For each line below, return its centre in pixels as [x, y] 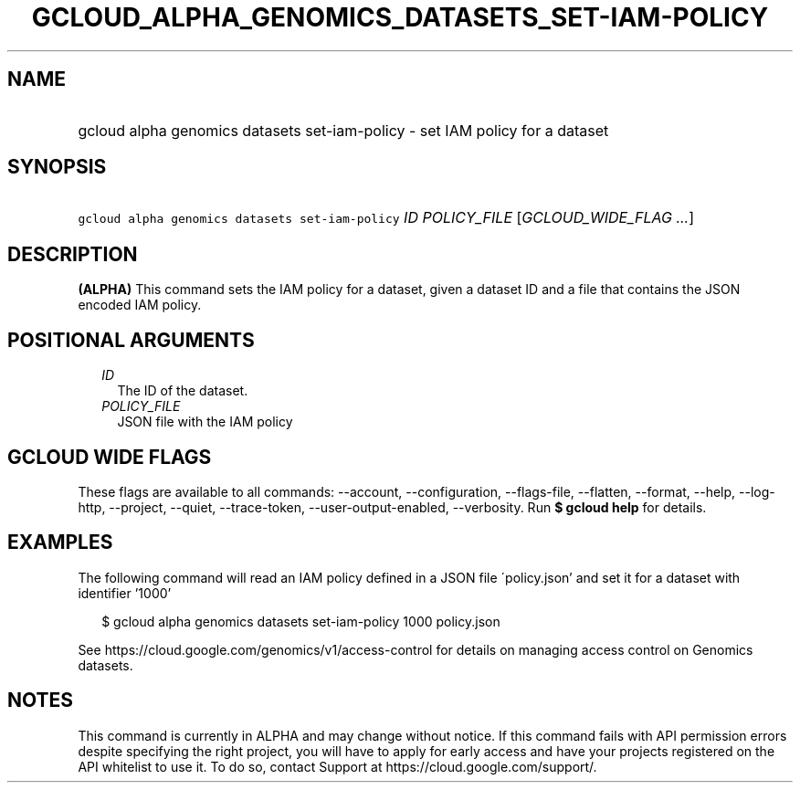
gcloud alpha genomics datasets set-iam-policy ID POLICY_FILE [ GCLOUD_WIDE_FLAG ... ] [386, 218]
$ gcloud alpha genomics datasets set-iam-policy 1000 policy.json [301, 621]
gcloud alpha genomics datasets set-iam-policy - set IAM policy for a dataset [343, 130]
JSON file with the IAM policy [205, 422]
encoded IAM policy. [140, 305]
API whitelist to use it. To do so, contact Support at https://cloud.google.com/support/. [337, 766]
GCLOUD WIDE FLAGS [110, 457]
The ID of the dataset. [183, 391]
